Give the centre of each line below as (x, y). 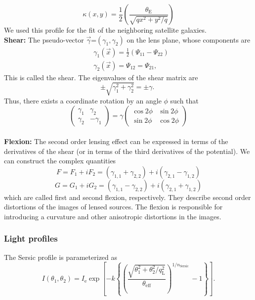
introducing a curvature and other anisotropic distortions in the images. (113, 216)
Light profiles (31, 238)
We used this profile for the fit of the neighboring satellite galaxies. (105, 30)
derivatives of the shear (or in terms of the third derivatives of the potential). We (127, 151)
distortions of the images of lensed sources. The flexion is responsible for (113, 207)
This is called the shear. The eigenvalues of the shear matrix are (101, 77)
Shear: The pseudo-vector (44, 39)
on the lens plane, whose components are (189, 39)
